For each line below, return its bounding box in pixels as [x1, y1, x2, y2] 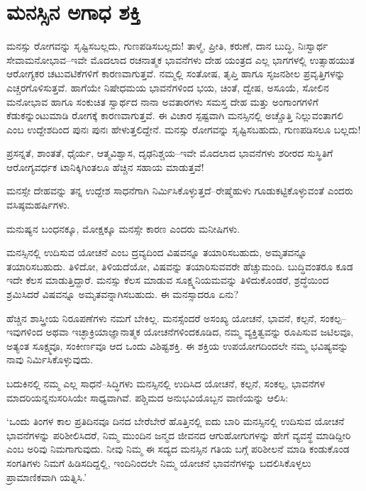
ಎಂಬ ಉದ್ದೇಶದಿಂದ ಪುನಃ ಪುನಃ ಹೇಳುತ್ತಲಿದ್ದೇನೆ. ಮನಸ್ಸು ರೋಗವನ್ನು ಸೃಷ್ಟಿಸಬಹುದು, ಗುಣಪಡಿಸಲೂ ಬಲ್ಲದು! [6, 121, 361, 136]
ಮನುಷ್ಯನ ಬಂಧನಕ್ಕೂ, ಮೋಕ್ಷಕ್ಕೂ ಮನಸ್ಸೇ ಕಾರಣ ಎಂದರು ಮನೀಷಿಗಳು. [6, 221, 240, 236]
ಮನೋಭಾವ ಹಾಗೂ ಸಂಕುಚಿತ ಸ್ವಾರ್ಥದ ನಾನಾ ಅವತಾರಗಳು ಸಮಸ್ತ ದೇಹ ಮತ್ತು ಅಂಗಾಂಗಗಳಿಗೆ [6, 94, 318, 109]
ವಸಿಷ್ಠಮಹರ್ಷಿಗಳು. [6, 197, 70, 212]
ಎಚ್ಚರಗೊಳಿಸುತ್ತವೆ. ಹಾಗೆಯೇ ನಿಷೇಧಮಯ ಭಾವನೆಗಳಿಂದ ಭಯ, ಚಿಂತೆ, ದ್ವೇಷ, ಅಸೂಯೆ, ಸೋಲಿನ [6, 79, 329, 94]
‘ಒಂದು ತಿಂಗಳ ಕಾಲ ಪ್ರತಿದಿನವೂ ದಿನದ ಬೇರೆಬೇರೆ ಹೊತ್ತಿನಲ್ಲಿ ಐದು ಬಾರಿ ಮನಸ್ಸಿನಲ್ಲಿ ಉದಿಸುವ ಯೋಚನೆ [6, 414, 345, 429]
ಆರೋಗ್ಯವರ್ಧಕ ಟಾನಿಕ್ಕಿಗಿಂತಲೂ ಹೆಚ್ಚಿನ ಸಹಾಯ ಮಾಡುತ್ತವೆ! [6, 159, 204, 174]
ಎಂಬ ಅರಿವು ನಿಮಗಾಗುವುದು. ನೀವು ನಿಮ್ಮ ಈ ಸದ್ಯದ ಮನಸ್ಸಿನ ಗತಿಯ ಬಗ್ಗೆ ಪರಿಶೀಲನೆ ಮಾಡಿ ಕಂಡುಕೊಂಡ [6, 441, 350, 456]
